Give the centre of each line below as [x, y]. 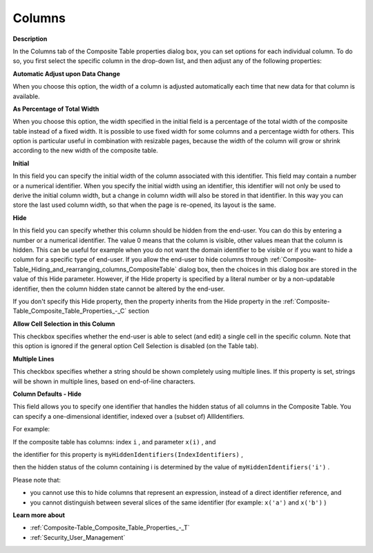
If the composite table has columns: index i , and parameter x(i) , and [114, 442]
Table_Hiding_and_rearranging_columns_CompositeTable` [95, 269]
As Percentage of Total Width [56, 109]
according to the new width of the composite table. [85, 151]
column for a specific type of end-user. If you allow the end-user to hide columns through [141, 260]
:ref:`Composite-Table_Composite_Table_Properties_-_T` [110, 528]
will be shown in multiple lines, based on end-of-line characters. [104, 381]
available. [27, 96]
